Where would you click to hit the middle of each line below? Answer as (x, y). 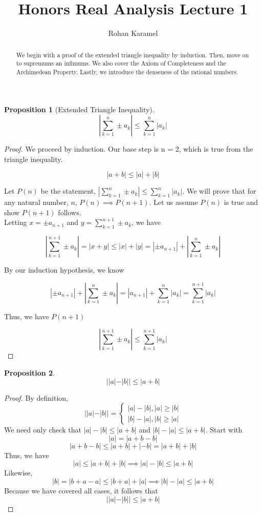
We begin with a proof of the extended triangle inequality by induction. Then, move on (133, 55)
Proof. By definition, (36, 397)
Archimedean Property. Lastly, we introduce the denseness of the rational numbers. (127, 71)
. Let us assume (173, 202)
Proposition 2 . (29, 373)
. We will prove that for (219, 191)
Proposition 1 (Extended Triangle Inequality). (79, 109)
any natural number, (36, 202)
